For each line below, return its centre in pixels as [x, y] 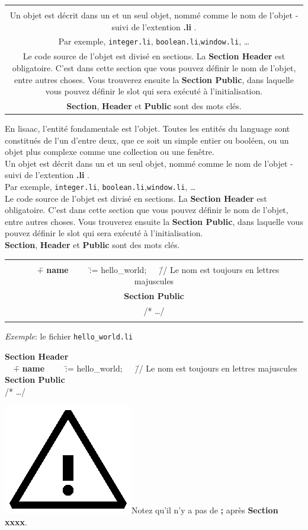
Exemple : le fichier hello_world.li [69, 336]
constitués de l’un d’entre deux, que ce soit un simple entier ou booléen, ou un [147, 140]
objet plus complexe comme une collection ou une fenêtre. [110, 152]
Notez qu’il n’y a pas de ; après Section [205, 510]
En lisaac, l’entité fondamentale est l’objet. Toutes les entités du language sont [147, 128]
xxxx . [16, 521]
